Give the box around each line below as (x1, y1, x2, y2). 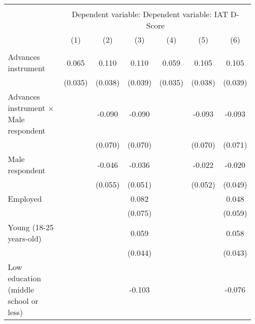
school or (8, 295, 39, 306)
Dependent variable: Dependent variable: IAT (72, 8, 228, 20)
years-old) (8, 233, 42, 244)
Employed (8, 193, 42, 204)
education (8, 272, 41, 284)
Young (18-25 (8, 221, 54, 233)
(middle (8, 284, 34, 295)
